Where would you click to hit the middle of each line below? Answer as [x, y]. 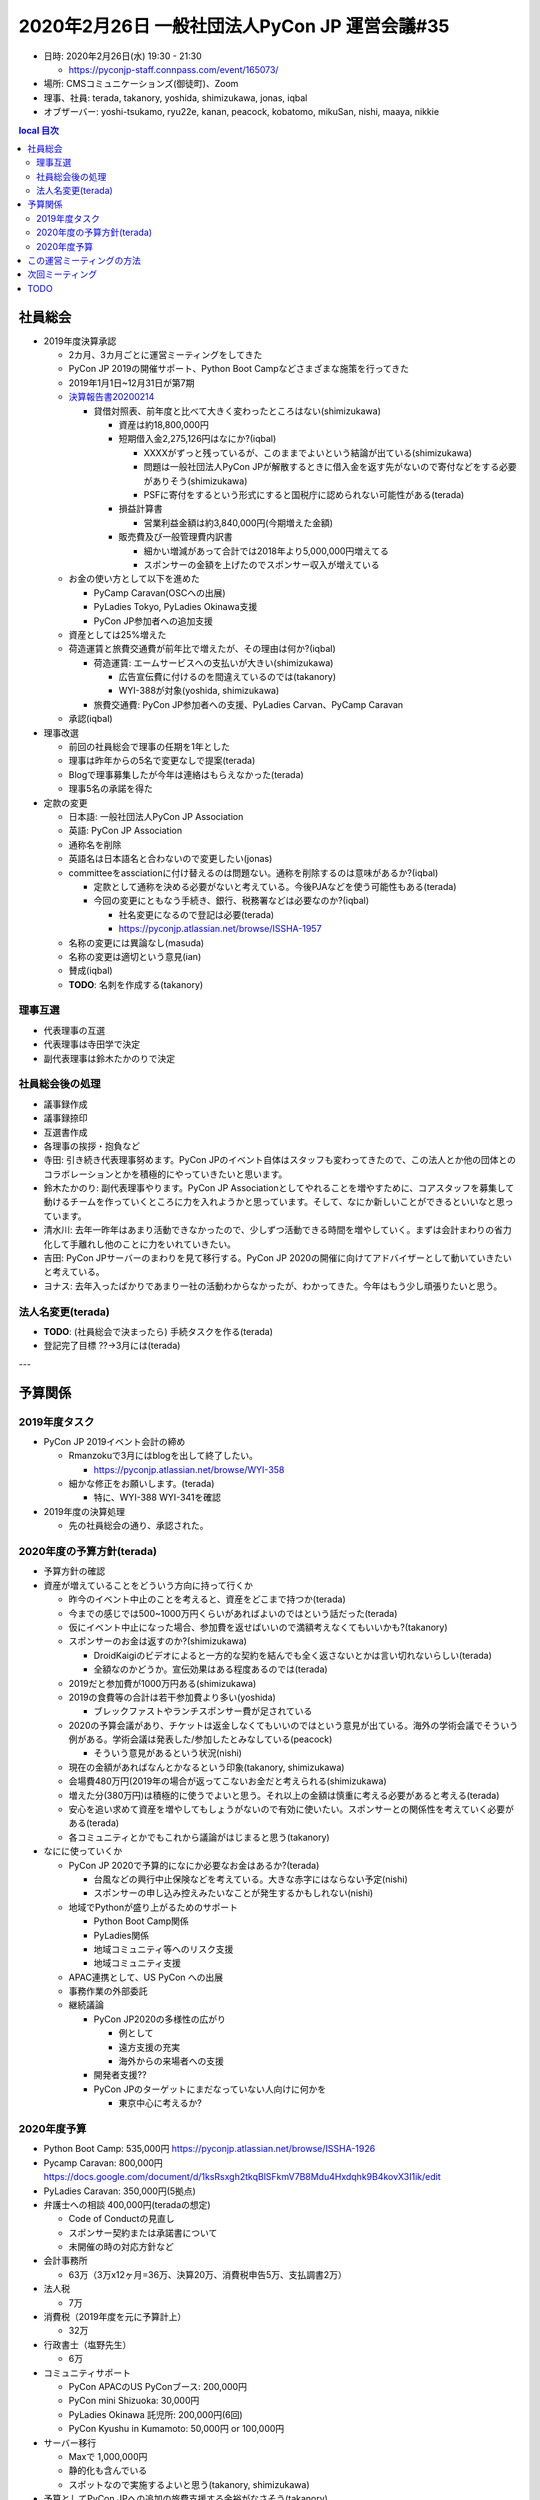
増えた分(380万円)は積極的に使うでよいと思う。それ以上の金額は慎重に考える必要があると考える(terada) [284, 1795]
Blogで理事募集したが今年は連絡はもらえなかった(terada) [186, 774]
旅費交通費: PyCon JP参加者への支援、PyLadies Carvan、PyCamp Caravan [248, 704]
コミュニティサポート [87, 2372]
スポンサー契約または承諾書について [143, 2232]
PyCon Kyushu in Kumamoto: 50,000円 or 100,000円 [176, 2429]
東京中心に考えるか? [160, 2103]
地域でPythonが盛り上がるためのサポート [153, 1907]
